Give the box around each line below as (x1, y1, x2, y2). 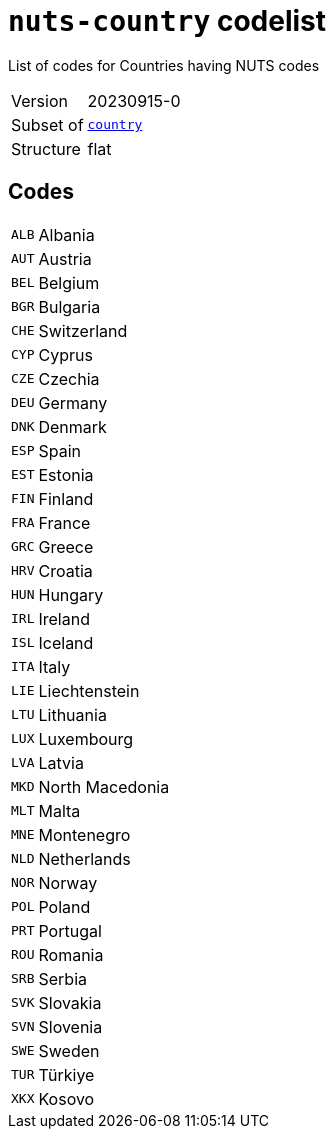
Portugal (38, 920, 102, 941)
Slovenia (38, 1016, 103, 1037)
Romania (38, 944, 104, 965)
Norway (38, 872, 98, 893)
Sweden (38, 1040, 100, 1061)
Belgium (38, 272, 100, 293)
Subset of (11, 114, 84, 135)
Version (11, 90, 68, 111)
